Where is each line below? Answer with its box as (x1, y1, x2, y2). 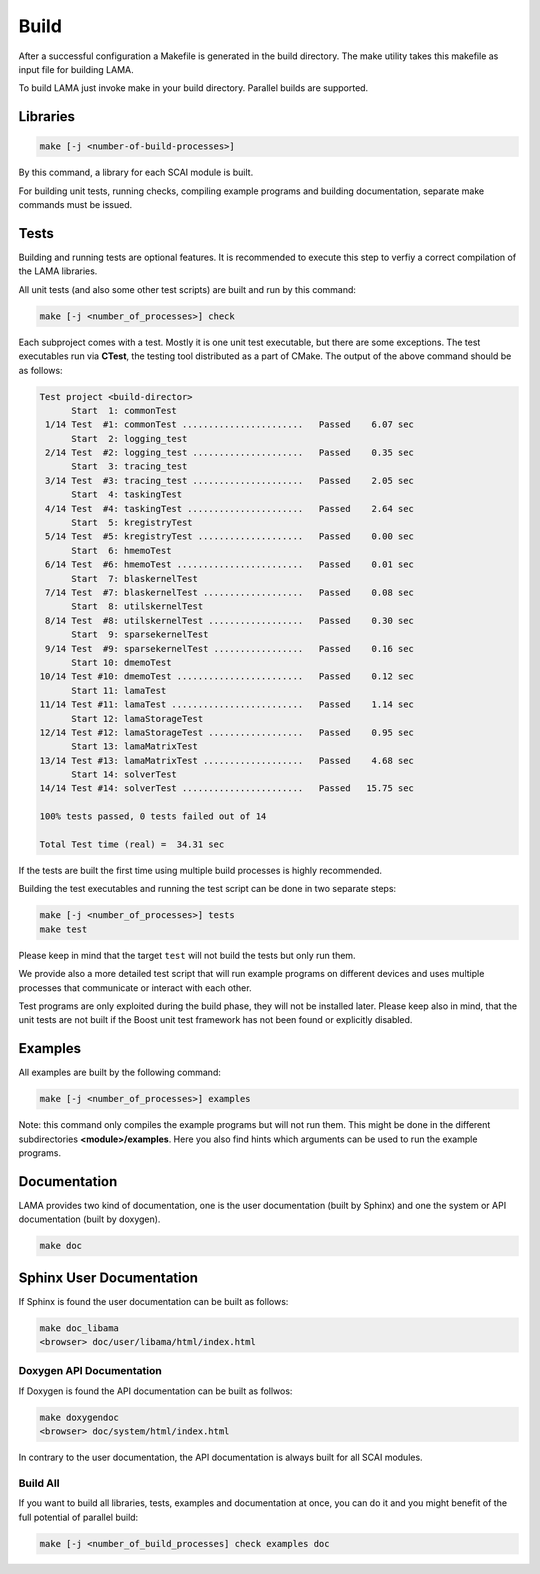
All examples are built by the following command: (18, 1066, 222, 1079)
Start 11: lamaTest (71, 685, 167, 696)
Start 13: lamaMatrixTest (71, 741, 199, 752)
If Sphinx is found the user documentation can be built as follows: (18, 1295, 289, 1307)
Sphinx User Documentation (18, 1269, 199, 1286)
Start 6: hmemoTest (71, 545, 172, 556)
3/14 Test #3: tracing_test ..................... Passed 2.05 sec (45, 475, 415, 486)
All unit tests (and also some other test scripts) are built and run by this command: (18, 283, 357, 295)
